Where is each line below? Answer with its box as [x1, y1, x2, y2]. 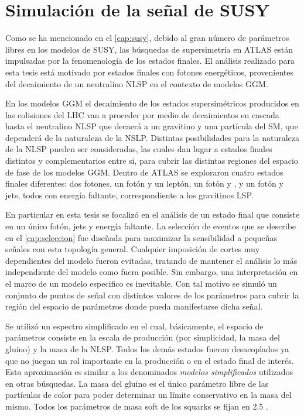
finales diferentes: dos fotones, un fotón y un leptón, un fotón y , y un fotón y [5, 177, 283, 190]
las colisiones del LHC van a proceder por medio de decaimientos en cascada [5, 108, 279, 121]
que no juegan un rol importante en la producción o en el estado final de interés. [5, 354, 294, 366]
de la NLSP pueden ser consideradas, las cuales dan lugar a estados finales [5, 143, 272, 155]
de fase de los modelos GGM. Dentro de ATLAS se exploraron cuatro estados [5, 166, 283, 178]
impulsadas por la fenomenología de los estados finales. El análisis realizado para [5, 54, 295, 67]
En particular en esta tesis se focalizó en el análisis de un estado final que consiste [5, 208, 300, 221]
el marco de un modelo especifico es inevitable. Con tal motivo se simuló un [5, 277, 277, 289]
